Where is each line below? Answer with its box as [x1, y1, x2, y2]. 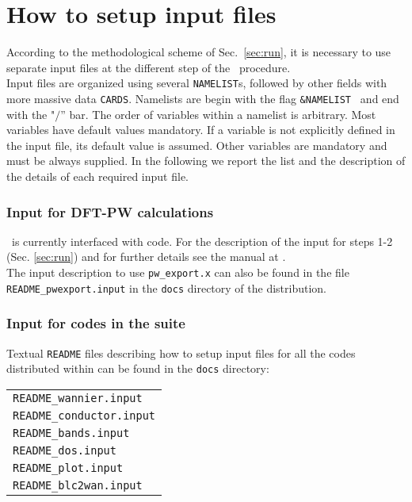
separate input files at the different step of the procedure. [6, 59, 291, 75]
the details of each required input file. [6, 168, 189, 184]
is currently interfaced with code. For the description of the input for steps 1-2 [11, 232, 393, 249]
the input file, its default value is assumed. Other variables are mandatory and [6, 136, 387, 153]
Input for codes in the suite [6, 313, 185, 333]
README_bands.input [13, 426, 130, 439]
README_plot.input [13, 461, 124, 474]
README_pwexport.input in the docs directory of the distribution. [6, 279, 326, 296]
